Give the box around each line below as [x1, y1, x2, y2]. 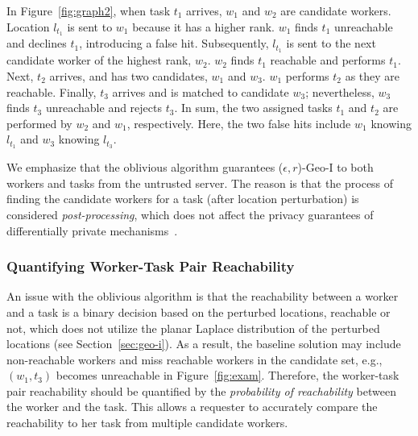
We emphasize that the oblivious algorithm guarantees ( [6, 159, 283, 176]
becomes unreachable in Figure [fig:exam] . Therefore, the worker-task [56, 367, 399, 384]
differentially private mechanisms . [6, 222, 178, 239]
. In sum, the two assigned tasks [174, 99, 333, 116]
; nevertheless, [305, 83, 375, 100]
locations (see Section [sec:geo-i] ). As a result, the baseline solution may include [6, 335, 401, 352]
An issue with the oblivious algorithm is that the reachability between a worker [6, 288, 399, 305]
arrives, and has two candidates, [49, 67, 208, 84]
